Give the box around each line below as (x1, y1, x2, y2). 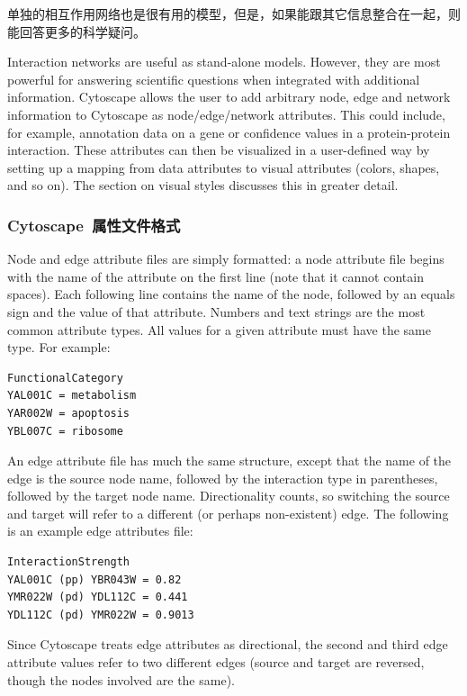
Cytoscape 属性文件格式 (7, 213, 181, 236)
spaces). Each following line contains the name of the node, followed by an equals (7, 285, 455, 303)
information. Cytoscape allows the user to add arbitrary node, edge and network (7, 87, 451, 106)
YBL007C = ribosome (7, 424, 123, 438)
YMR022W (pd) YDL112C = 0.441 (7, 591, 188, 604)
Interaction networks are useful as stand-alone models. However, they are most (7, 52, 441, 71)
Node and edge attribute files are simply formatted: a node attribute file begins (7, 249, 445, 268)
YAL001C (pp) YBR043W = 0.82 (7, 573, 182, 586)
